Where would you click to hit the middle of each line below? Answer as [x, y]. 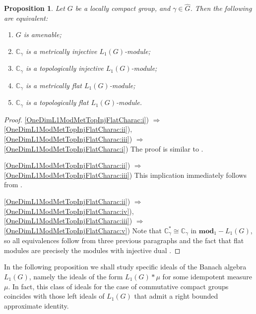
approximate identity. [36, 305]
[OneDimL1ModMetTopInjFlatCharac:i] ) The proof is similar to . [104, 148]
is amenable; [42, 34]
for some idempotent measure [207, 276]
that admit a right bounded [176, 296]
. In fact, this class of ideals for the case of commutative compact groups [118, 286]
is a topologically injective [65, 68]
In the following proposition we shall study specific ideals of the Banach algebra [125, 267]
